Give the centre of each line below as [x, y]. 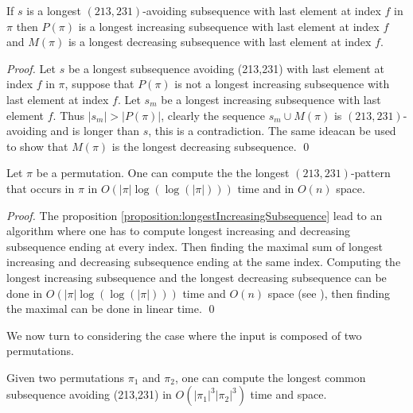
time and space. [288, 394]
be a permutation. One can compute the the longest [163, 173]
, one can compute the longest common [270, 377]
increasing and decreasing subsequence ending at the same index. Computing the [204, 262]
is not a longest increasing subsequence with [282, 84]
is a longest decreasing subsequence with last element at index [220, 42]
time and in [266, 188]
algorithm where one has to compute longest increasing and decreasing [179, 231]
